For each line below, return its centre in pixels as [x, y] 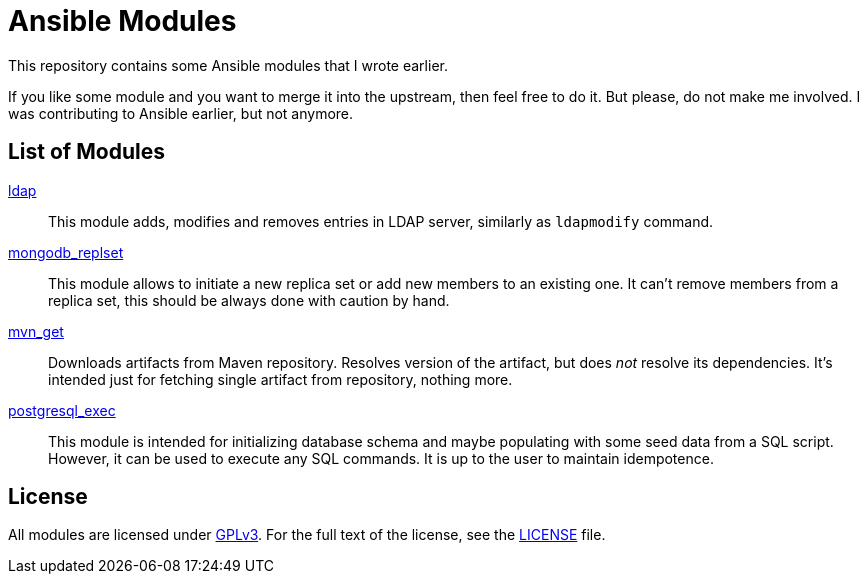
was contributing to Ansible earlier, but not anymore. [181, 113]
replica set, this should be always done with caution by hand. [249, 300]
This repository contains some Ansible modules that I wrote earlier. [228, 65]
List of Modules [86, 152]
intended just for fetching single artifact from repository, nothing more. [280, 379]
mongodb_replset [66, 252]
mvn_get [36, 331]
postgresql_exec [62, 410]
